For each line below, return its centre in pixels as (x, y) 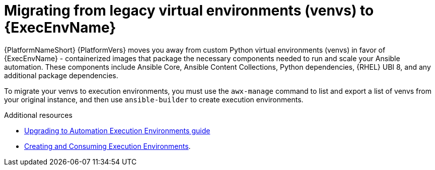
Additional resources (38, 115)
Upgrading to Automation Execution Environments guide (117, 130)
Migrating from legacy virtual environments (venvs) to (189, 11)
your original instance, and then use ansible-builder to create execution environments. (154, 99)
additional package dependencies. (61, 75)
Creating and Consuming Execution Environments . (107, 146)
